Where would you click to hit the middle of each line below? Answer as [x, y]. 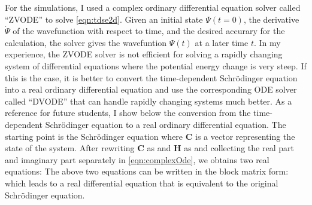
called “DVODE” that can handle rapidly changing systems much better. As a [149, 101]
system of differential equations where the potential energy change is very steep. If [156, 65]
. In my [267, 42]
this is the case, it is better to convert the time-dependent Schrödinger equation [151, 77]
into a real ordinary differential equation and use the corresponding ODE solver [151, 89]
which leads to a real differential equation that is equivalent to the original [142, 183]
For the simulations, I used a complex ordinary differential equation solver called [153, 7]
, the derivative [271, 19]
